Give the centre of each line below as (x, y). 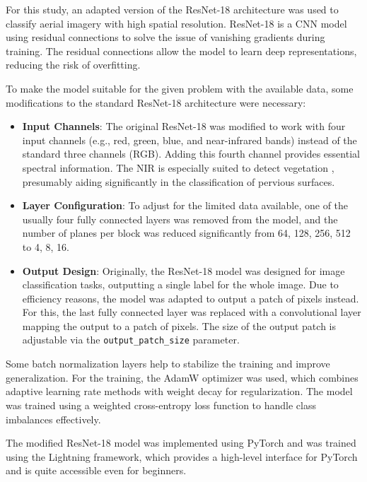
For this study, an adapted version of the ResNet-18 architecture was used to (172, 9)
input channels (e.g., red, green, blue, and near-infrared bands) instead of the (190, 140)
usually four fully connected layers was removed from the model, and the (180, 219)
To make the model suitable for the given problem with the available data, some (180, 88)
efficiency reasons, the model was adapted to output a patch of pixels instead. (191, 298)
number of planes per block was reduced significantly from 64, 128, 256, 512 (186, 233)
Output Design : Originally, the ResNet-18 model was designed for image (183, 270)
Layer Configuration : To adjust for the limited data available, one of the (185, 205)
